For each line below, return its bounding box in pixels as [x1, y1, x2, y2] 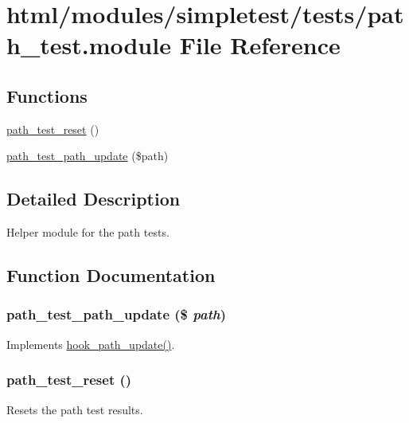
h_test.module [6, 29, 171, 61]
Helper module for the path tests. [6, 224, 169, 241]
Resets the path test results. [6, 401, 143, 417]
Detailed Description [6, 186, 181, 211]
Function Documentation [6, 263, 216, 288]
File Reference [179, 29, 341, 61]
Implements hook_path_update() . [6, 335, 175, 352]
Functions [6, 83, 88, 108]
